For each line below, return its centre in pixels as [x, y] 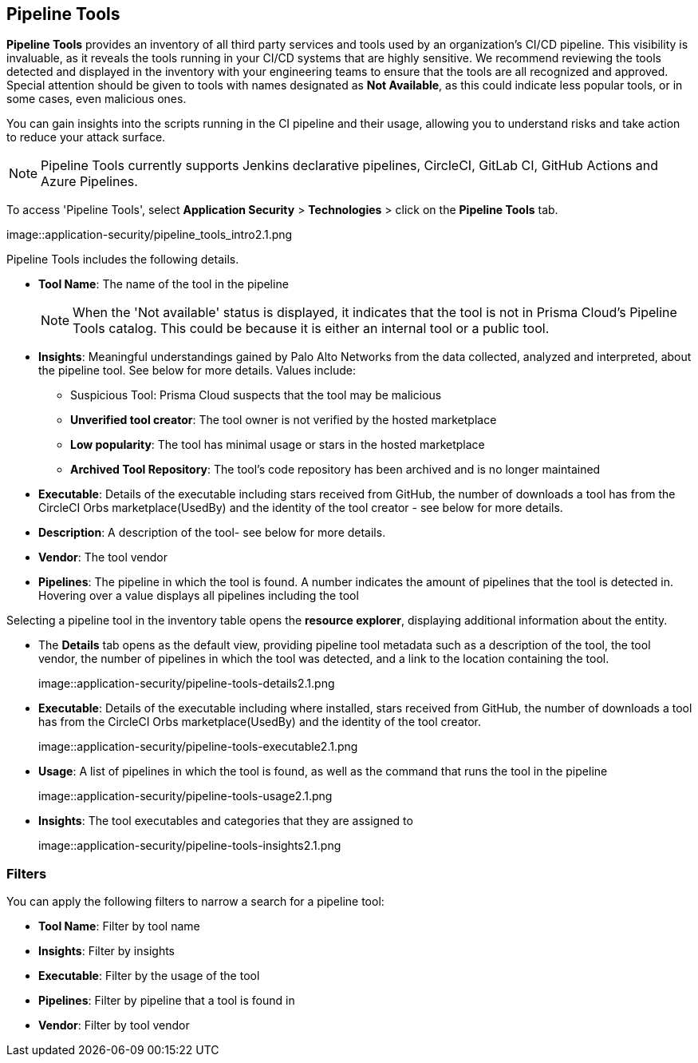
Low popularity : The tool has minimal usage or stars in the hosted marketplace [278, 445]
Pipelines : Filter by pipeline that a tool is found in [167, 1001]
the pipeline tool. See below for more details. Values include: [197, 371]
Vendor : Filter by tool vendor [114, 1025]
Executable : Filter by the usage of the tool [149, 976]
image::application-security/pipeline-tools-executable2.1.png [198, 747]
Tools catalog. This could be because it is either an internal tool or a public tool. [311, 329]
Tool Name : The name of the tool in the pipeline [164, 284]
